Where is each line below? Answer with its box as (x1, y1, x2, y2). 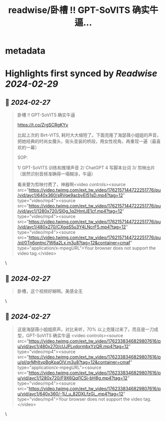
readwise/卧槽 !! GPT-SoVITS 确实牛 (8, 4, 159, 16)
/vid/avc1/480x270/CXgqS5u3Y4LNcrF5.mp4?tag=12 (17, 224, 126, 230)
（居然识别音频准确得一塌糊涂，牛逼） (17, 171, 96, 177)
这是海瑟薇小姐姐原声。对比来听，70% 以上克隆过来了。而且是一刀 (17, 326, 155, 332)
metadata (5, 45, 46, 57)
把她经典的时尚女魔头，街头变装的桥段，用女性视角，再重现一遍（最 (17, 139, 157, 144)
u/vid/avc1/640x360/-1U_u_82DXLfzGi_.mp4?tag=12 (17, 391, 124, 397)
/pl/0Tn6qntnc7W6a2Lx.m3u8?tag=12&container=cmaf (17, 240, 130, 246)
